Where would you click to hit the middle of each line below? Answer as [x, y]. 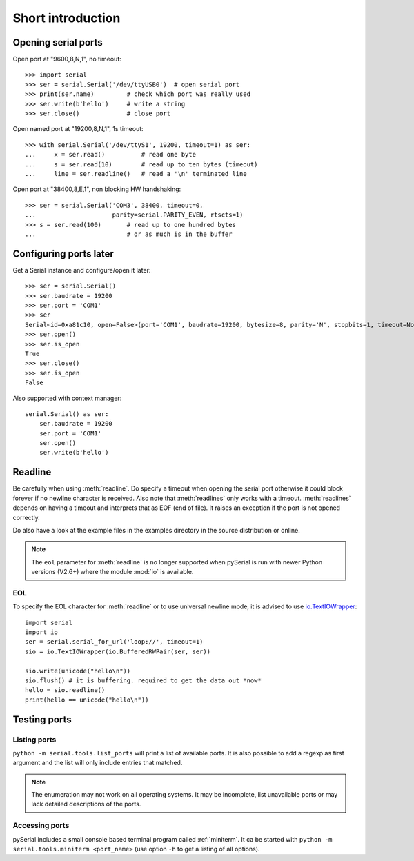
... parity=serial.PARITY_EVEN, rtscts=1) [134, 215]
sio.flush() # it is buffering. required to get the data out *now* [143, 680]
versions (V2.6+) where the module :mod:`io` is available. [112, 572]
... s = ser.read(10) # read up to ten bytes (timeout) [141, 164]
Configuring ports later [63, 254]
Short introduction [67, 18]
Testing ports [42, 719]
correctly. [27, 517]
